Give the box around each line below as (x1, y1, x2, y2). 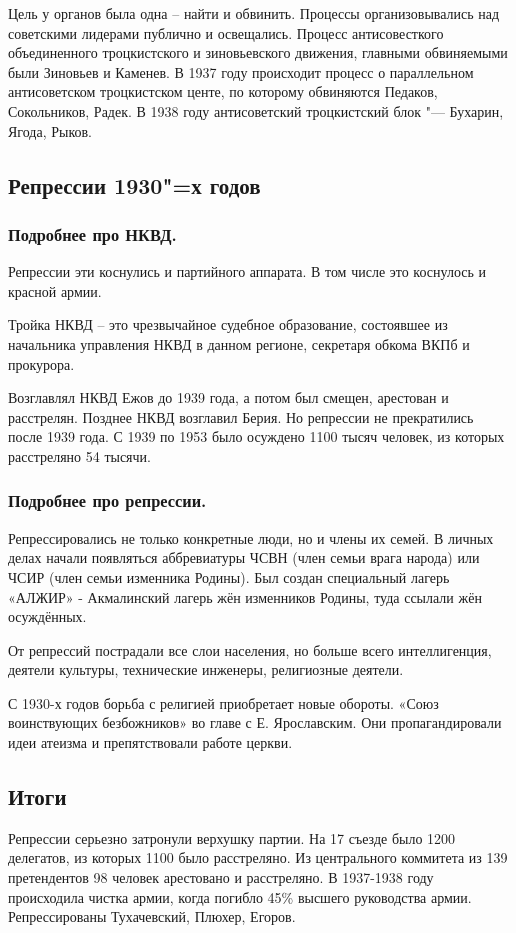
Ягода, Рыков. (8, 120, 93, 141)
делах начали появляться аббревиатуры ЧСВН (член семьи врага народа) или (8, 547, 480, 568)
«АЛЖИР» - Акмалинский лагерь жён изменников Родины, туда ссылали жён (8, 586, 482, 607)
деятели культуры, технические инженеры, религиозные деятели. (8, 659, 404, 680)
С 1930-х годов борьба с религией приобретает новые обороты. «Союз (8, 692, 439, 713)
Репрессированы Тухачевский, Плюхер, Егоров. (8, 906, 296, 927)
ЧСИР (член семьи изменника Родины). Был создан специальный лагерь (8, 566, 450, 587)
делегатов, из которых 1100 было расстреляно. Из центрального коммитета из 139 (8, 847, 508, 868)
